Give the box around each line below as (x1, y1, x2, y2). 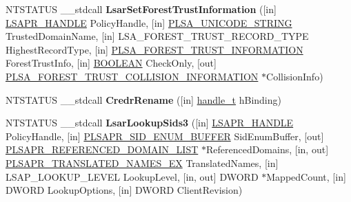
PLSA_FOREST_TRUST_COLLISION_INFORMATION (6, 69, 259, 83)
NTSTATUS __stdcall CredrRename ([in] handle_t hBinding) (6, 92, 281, 106)
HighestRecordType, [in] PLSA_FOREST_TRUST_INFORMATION (6, 42, 303, 56)
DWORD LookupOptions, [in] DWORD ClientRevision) (6, 183, 243, 197)
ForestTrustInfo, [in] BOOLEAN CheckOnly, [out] (6, 56, 217, 70)
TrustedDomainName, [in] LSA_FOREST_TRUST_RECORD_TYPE (6, 29, 309, 43)
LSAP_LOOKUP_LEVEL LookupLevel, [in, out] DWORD (6, 169, 259, 183)
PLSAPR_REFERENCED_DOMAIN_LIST (6, 142, 199, 157)
